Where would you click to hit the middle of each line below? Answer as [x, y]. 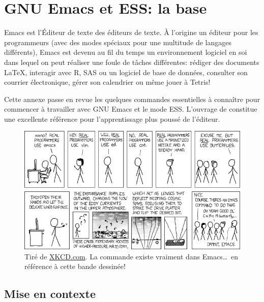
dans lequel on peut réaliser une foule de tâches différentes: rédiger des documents [132, 62]
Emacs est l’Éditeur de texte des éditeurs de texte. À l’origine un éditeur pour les [131, 32]
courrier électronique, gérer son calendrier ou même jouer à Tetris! [107, 82]
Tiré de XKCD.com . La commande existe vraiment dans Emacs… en [131, 256]
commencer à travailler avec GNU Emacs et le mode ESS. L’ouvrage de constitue [131, 109]
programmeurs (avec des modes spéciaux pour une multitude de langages [118, 42]
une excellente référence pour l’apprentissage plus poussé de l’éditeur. [112, 119]
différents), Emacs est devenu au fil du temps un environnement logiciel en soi [126, 52]
